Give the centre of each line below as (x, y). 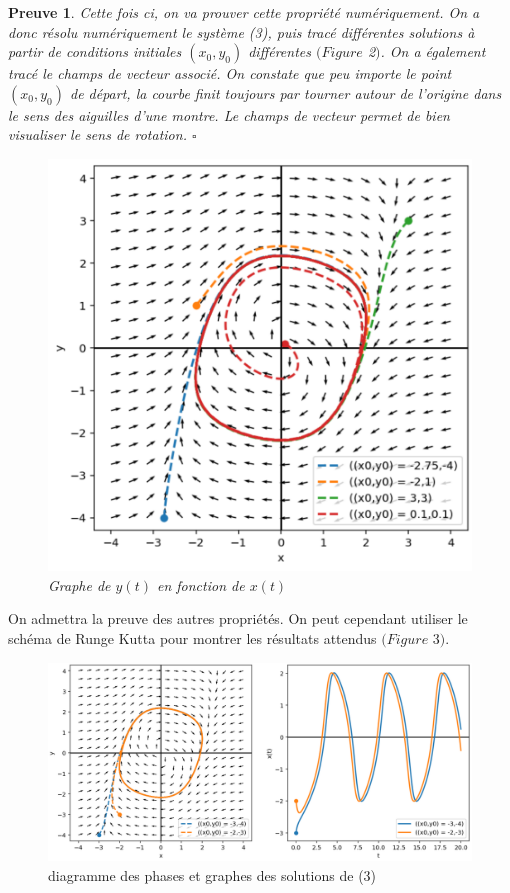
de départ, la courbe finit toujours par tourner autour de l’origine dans (285, 92)
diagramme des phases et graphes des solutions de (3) (212, 874)
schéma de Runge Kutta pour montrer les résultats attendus (192, 638)
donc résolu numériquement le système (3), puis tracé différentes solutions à (241, 31)
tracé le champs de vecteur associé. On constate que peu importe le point (230, 73)
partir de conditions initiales (95, 51)
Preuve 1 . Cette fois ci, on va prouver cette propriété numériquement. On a (244, 12)
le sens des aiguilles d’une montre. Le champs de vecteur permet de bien (229, 114)
